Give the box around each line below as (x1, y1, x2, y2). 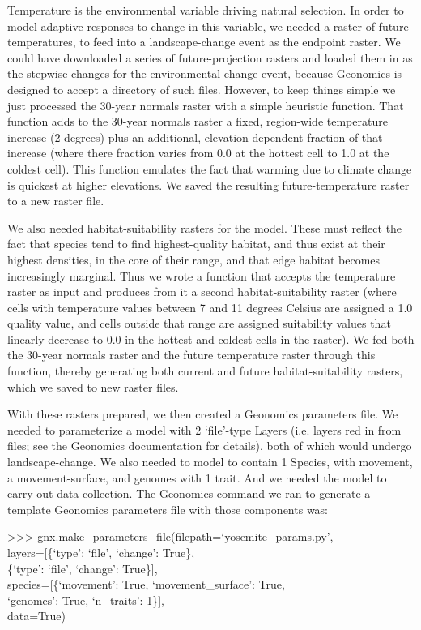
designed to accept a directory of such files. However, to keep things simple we (7, 80, 396, 97)
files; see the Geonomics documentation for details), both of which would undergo (7, 437, 412, 454)
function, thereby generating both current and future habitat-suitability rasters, (7, 362, 403, 379)
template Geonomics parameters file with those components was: (7, 500, 329, 517)
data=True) (7, 607, 66, 624)
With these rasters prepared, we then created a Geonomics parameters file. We (7, 405, 398, 422)
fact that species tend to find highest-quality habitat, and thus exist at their (7, 235, 385, 252)
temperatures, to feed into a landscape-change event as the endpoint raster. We (7, 33, 401, 50)
